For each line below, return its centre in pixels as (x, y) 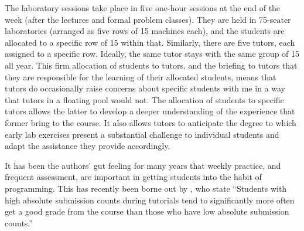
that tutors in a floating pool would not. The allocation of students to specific (144, 99)
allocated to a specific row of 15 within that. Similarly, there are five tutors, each (150, 42)
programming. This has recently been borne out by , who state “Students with (146, 188)
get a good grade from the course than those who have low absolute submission (147, 211)
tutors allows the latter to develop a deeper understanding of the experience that (150, 111)
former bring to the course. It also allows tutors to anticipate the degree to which (151, 122)
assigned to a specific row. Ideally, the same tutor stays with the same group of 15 (152, 54)
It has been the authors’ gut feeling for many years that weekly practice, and (143, 165)
